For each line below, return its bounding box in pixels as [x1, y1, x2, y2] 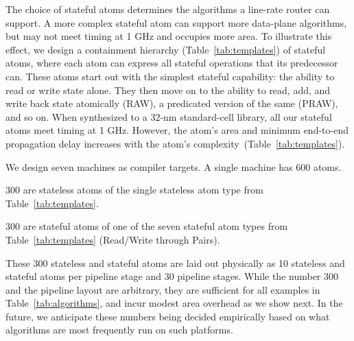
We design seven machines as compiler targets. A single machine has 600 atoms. [5, 159, 342, 174]
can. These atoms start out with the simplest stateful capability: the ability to [5, 69, 335, 83]
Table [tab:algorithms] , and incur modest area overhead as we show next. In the [5, 296, 343, 310]
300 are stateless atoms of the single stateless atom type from [5, 183, 263, 197]
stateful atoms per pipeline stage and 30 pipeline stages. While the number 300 [5, 269, 339, 283]
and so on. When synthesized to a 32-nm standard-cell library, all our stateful [5, 109, 332, 124]
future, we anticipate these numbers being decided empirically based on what [5, 309, 330, 323]
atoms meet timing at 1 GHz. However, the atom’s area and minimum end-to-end [5, 123, 349, 137]
